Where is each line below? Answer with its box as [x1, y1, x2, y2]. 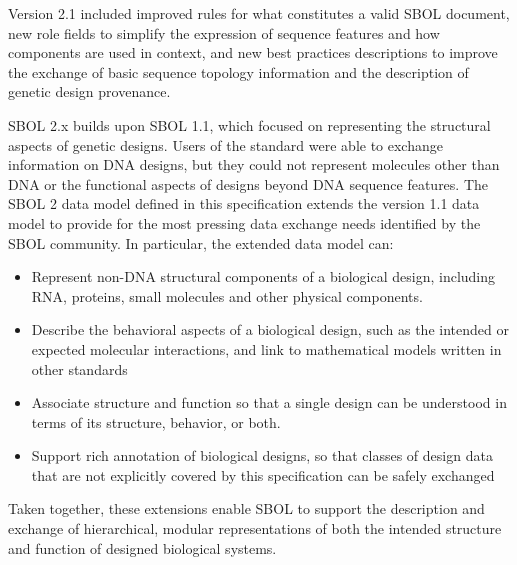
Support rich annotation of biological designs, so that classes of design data [31, 445, 493, 466]
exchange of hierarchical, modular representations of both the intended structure [8, 518, 502, 539]
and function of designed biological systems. [8, 537, 277, 558]
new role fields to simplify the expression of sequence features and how [8, 22, 440, 43]
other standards [31, 358, 128, 379]
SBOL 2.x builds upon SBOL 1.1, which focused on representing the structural [8, 114, 491, 135]
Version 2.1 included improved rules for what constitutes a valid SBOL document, [8, 3, 510, 23]
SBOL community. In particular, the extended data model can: [8, 232, 394, 253]
